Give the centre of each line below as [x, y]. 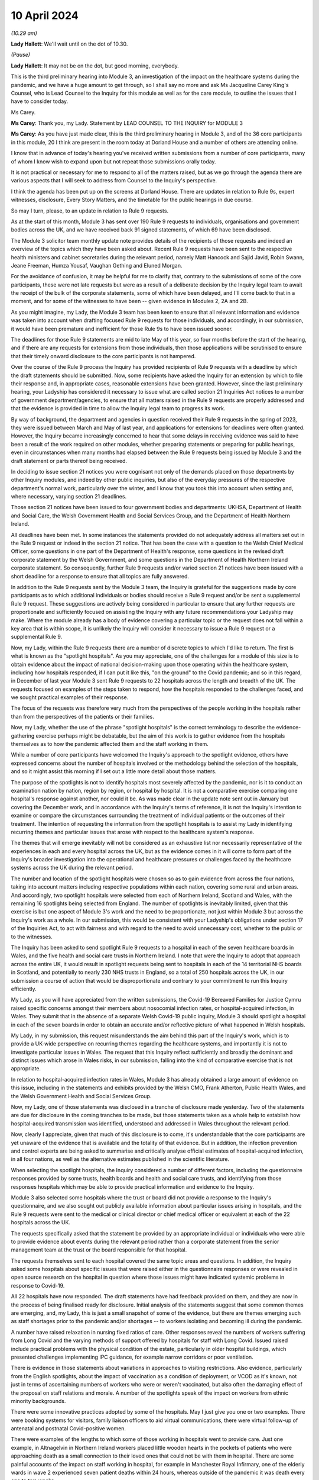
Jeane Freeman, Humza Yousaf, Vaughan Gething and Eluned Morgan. [97, 265]
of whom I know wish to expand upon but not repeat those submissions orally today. [113, 161]
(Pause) [21, 55]
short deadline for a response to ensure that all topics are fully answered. [100, 576]
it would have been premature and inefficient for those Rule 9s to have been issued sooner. [122, 329]
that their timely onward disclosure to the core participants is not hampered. [103, 356]
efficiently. [24, 989]
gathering [23, 736]
